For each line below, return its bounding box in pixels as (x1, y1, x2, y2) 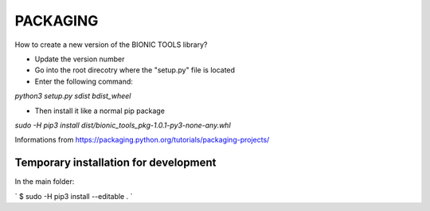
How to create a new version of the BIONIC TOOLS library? (14, 40, 208, 49)
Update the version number (34, 54, 125, 64)
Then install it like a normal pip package (34, 106, 165, 115)
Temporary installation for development (14, 156, 217, 170)
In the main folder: (14, 177, 75, 186)
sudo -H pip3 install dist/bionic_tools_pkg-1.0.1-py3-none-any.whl (14, 120, 231, 130)
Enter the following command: (34, 76, 133, 86)
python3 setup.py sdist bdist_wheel (14, 92, 131, 101)
